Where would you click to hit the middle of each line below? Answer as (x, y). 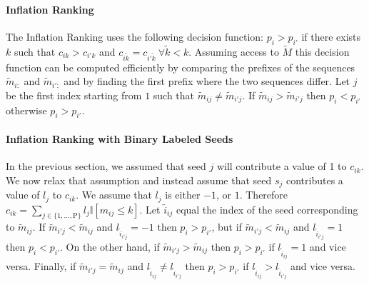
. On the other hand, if (110, 246)
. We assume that (114, 195)
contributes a (314, 180)
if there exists (331, 36)
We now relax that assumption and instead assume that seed (139, 180)
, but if (227, 227)
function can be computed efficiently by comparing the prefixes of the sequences (181, 67)
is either (183, 195)
